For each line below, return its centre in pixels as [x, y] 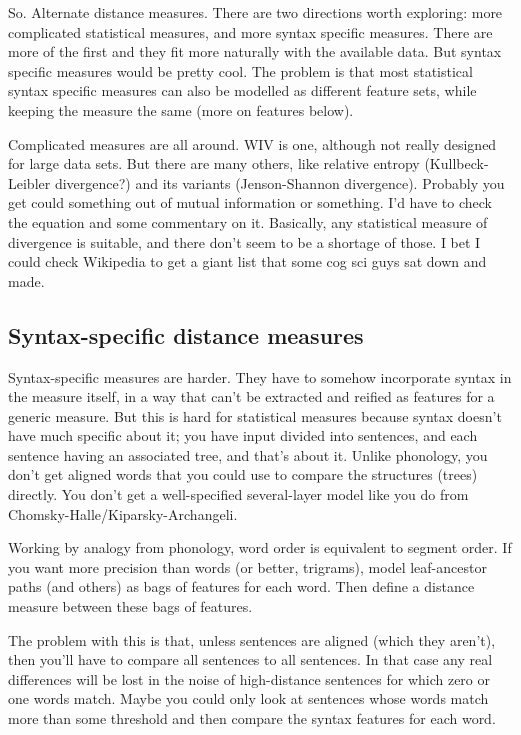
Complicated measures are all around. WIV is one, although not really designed [252, 143]
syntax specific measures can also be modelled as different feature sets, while [242, 90]
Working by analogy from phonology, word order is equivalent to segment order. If [260, 547]
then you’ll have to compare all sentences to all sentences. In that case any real [250, 659]
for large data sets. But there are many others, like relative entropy [214, 163]
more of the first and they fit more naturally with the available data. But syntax [255, 51]
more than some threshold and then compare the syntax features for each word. [252, 718]
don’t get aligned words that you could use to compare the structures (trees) [243, 474]
